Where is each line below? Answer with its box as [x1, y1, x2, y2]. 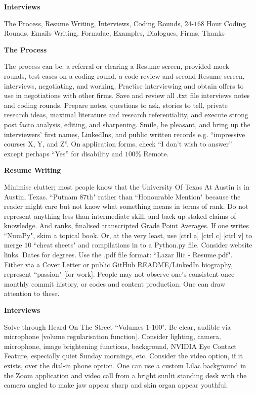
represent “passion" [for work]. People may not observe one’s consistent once [4, 269, 235, 279]
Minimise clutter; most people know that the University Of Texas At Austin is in [4, 181, 250, 192]
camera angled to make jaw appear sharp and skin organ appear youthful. [4, 380, 228, 390]
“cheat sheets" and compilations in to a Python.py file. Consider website [33, 240, 253, 250]
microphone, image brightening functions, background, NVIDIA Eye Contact [4, 341, 237, 351]
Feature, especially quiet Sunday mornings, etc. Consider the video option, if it [4, 350, 243, 361]
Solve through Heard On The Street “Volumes [4, 321, 144, 332]
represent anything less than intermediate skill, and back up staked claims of [4, 210, 236, 221]
